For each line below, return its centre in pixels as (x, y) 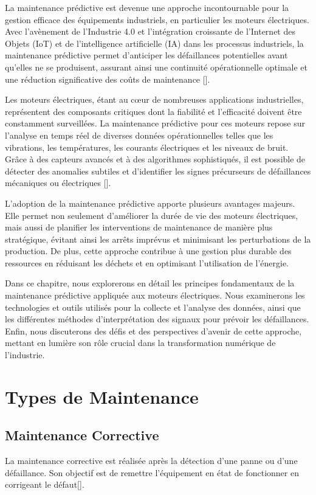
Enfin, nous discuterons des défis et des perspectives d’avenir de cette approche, (153, 331)
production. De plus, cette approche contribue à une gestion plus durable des (148, 251)
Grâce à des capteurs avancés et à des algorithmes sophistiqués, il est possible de (155, 159)
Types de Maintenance (102, 396)
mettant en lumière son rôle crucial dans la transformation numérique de (140, 343)
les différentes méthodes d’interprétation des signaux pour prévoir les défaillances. (157, 319)
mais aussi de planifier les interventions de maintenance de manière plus (139, 227)
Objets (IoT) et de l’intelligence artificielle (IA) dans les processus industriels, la (154, 43)
